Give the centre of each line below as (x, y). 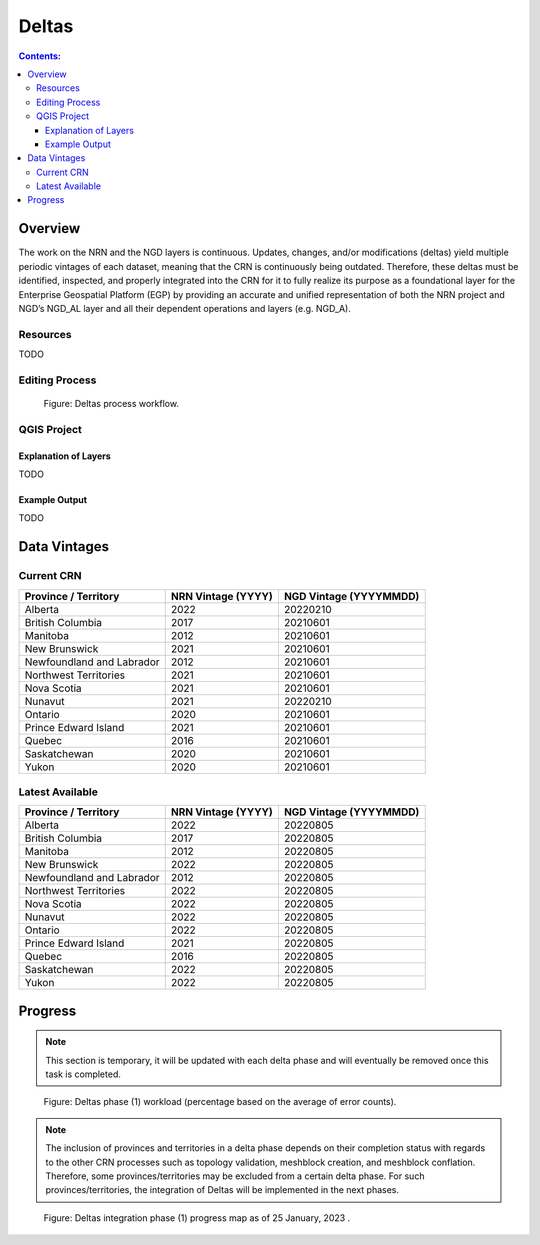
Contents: (40, 56)
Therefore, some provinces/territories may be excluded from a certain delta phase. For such (235, 1176)
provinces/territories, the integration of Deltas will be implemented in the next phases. (222, 1190)
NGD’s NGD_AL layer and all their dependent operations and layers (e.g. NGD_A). (185, 308)
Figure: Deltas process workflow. (111, 404)
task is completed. (83, 1074)
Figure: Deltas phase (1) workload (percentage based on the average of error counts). (220, 1102)
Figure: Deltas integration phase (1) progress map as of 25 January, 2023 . (197, 1217)
